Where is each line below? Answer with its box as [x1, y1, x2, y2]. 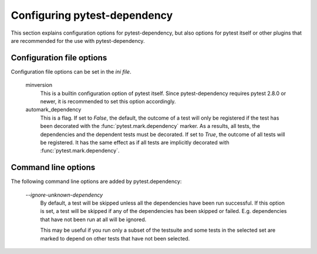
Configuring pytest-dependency [11, 9, 173, 22]
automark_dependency [25, 106, 82, 113]
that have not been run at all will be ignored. [40, 216, 147, 223]
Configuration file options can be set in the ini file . [11, 68, 131, 75]
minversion [25, 82, 53, 89]
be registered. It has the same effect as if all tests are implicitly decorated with [40, 138, 230, 146]
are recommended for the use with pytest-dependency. [11, 37, 145, 44]
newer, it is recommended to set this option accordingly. [40, 98, 176, 105]
